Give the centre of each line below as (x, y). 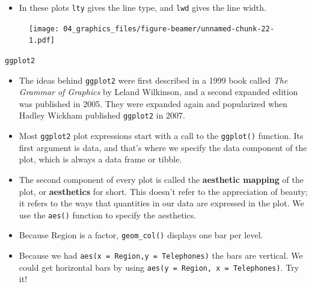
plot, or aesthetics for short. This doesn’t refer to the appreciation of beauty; (163, 191)
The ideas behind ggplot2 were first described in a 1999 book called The (153, 80)
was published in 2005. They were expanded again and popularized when (153, 103)
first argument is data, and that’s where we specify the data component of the (163, 147)
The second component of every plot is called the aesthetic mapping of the (161, 179)
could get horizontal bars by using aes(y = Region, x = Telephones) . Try (159, 267)
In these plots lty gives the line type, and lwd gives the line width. (142, 7)
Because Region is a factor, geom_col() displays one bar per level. (141, 235)
